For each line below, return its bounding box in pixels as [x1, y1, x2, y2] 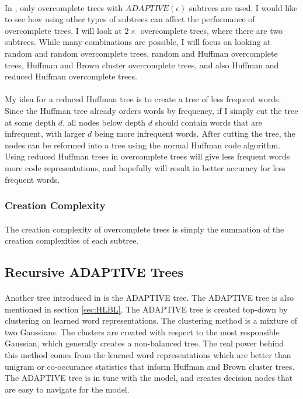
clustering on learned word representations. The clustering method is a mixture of [5, 314, 298, 327]
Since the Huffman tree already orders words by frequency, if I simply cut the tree [5, 104, 298, 116]
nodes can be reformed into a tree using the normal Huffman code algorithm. [5, 138, 281, 151]
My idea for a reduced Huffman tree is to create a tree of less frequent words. [5, 93, 281, 105]
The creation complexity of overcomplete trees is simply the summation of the [5, 223, 284, 235]
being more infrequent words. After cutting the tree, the [95, 127, 295, 140]
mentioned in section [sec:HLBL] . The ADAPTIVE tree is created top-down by [5, 303, 288, 315]
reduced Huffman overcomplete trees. [5, 70, 137, 82]
